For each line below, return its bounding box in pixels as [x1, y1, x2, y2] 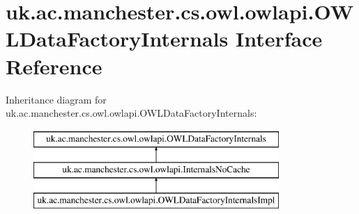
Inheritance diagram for [6, 92, 107, 106]
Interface [235, 24, 323, 53]
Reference [6, 51, 102, 80]
